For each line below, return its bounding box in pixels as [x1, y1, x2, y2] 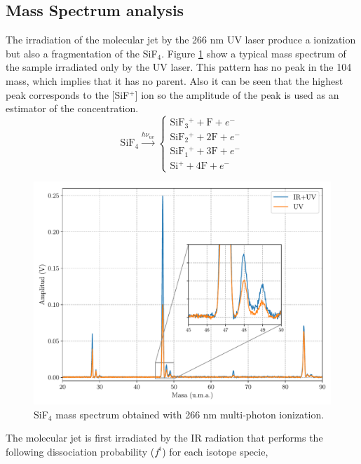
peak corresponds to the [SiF [6, 87, 130, 102]
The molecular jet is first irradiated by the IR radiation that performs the [6, 430, 323, 445]
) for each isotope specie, [162, 444, 268, 458]
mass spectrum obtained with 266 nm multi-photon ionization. [55, 407, 325, 421]
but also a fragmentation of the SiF [6, 46, 158, 60]
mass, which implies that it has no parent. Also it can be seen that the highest [6, 73, 343, 88]
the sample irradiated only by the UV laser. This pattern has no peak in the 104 [6, 60, 352, 74]
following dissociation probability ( [6, 444, 155, 458]
